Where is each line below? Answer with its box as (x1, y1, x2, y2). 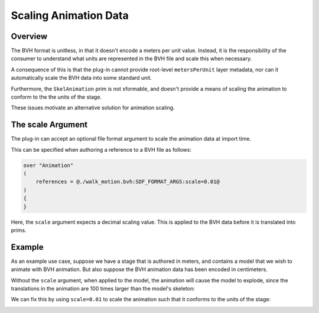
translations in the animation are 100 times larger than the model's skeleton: (11, 285, 195, 292)
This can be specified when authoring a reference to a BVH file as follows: (11, 146, 192, 153)
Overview (11, 31, 48, 41)
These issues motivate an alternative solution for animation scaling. (11, 104, 175, 112)
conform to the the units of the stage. (11, 93, 102, 100)
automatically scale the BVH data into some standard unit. (11, 74, 152, 81)
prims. (11, 227, 27, 234)
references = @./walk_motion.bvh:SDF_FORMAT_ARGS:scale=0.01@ (35, 178, 220, 185)
